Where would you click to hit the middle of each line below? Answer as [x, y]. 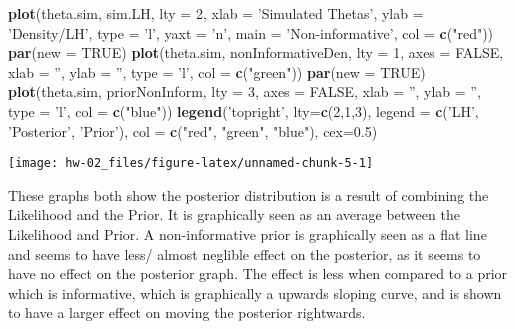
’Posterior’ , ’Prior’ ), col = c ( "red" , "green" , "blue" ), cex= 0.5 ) [193, 130]
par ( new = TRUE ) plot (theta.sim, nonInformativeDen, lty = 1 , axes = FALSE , [256, 52]
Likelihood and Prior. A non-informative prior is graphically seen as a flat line [247, 234]
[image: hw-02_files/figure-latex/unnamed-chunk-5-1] [191, 163]
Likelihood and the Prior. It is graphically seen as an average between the [234, 214]
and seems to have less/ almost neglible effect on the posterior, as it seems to [244, 253]
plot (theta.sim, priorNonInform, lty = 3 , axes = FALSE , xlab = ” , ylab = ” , [244, 91]
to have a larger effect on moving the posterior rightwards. [187, 312]
